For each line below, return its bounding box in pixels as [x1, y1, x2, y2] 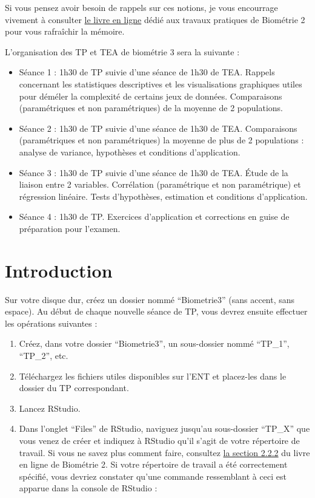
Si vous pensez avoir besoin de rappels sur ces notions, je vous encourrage [5, 1, 278, 13]
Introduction [5, 258, 113, 282]
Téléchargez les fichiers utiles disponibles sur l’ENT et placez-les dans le [19, 369, 287, 382]
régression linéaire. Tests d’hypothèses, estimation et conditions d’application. [19, 189, 308, 202]
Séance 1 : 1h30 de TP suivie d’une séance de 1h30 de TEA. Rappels [19, 66, 275, 78]
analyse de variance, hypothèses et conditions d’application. [19, 145, 240, 158]
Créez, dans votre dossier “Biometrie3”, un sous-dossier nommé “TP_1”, [19, 337, 290, 350]
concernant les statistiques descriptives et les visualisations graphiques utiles [19, 77, 302, 90]
